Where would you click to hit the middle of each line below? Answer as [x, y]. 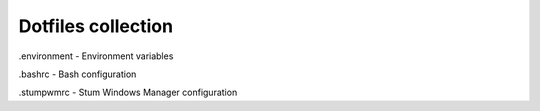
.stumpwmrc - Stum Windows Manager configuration [128, 92]
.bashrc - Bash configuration [77, 74]
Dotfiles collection [96, 26]
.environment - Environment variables [96, 56]
